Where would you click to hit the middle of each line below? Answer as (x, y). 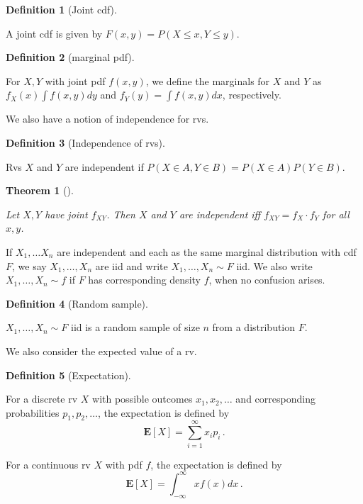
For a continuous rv (48, 464)
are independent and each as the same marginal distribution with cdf (207, 251)
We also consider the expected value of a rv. (101, 351)
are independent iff (220, 214)
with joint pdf (75, 80)
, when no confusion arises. (267, 280)
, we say (29, 265)
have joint (66, 214)
